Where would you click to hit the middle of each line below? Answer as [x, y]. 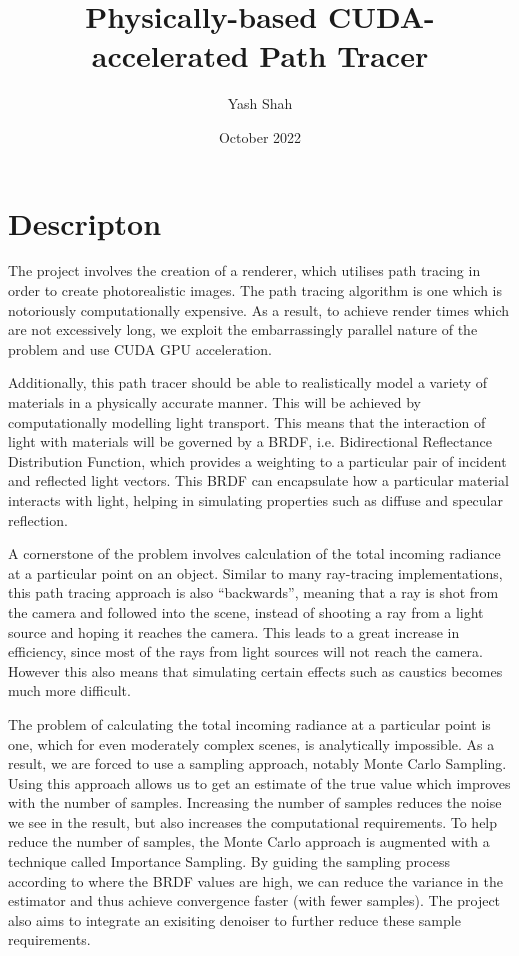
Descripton [85, 222]
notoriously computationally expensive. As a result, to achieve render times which [259, 309]
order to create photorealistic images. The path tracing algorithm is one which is [255, 290]
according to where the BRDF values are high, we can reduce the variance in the [255, 880]
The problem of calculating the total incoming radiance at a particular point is [249, 723]
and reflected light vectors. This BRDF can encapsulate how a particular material [258, 480]
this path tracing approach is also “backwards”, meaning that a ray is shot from [253, 592]
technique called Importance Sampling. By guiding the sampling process [229, 861]
